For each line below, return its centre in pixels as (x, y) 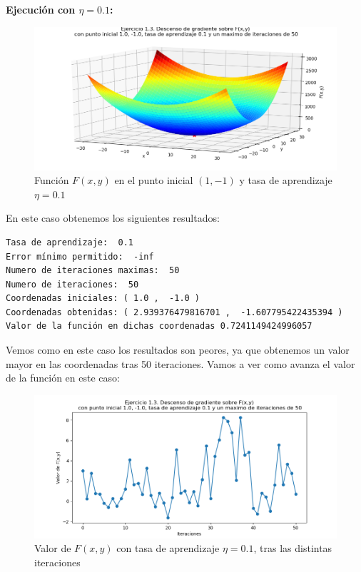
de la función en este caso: (63, 378)
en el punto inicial (154, 180)
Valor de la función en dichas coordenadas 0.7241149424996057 (159, 326)
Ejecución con (41, 9)
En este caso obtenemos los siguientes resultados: (113, 218)
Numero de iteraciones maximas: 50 (93, 271)
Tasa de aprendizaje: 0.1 (70, 242)
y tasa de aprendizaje (286, 180)
